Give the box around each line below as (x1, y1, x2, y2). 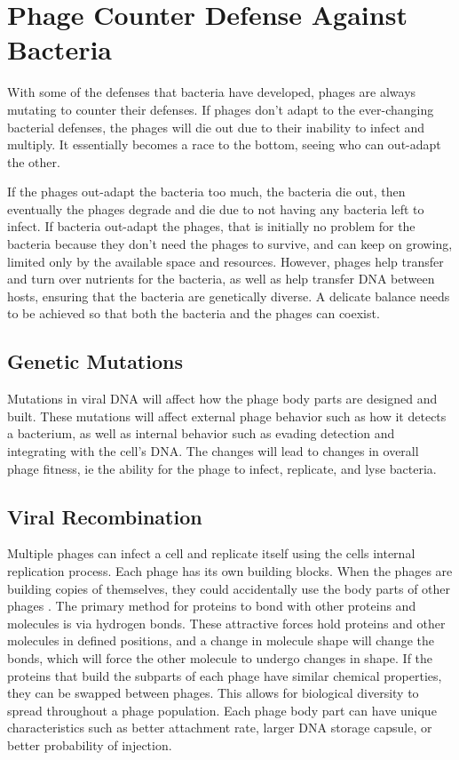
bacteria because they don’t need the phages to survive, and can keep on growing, (7, 235, 453, 253)
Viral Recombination (7, 502, 202, 530)
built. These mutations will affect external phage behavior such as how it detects (7, 406, 447, 425)
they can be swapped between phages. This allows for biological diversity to (7, 684, 419, 702)
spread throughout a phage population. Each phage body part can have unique (7, 700, 437, 719)
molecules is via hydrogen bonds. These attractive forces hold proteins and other (7, 613, 446, 632)
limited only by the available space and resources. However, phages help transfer (7, 252, 444, 270)
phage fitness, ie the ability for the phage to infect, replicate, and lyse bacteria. (7, 459, 437, 477)
